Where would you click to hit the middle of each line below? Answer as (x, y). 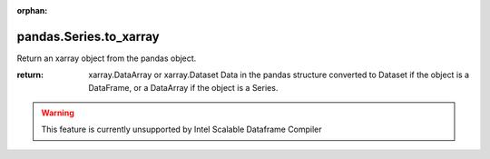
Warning (58, 113)
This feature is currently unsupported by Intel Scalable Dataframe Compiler (181, 129)
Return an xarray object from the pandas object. (107, 58)
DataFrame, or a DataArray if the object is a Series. (183, 87)
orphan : (32, 10)
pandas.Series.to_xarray (88, 36)
